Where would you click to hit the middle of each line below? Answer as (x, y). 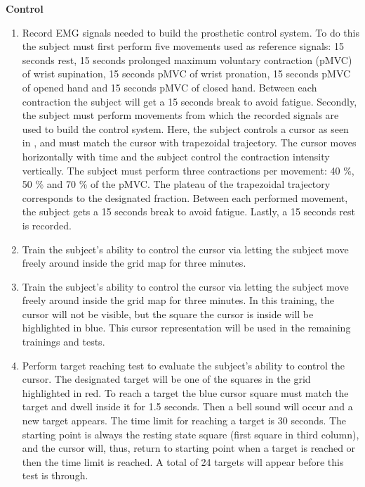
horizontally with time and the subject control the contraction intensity (176, 156)
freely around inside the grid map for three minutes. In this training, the (178, 300)
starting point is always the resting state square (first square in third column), (191, 434)
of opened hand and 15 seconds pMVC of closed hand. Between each (170, 87)
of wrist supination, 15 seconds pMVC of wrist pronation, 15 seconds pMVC (186, 74)
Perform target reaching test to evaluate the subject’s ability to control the (183, 365)
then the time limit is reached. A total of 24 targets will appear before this (183, 461)
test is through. (55, 475)
